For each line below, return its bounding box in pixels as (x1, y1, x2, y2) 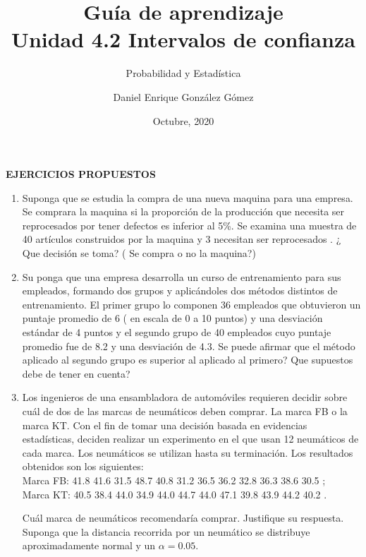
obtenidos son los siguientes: (22, 459, 144, 474)
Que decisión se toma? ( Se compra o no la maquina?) (22, 246, 256, 260)
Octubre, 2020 (152, 113, 214, 128)
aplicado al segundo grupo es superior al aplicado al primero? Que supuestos (22, 352, 353, 367)
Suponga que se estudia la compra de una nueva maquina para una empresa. (22, 190, 353, 205)
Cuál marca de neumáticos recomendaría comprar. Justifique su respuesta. (22, 510, 344, 525)
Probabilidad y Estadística (126, 66, 241, 80)
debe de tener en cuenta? (22, 366, 130, 381)
